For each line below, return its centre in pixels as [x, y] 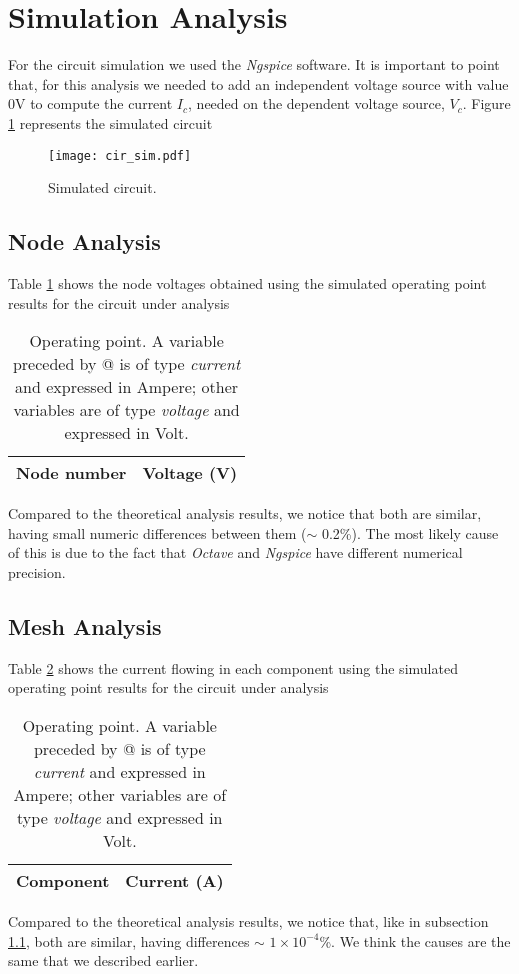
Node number [71, 473]
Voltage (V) [190, 473]
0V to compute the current [90, 103]
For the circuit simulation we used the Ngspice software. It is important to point [254, 64]
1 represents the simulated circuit [110, 122]
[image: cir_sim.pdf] [120, 155]
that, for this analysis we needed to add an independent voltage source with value [258, 83]
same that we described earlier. [103, 960]
